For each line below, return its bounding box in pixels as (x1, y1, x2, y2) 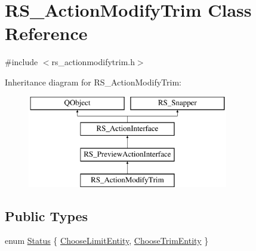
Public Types (5, 206, 88, 225)
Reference (5, 21, 88, 45)
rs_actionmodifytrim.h (51, 56, 135, 68)
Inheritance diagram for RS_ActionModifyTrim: (5, 75, 181, 88)
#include (5, 56, 38, 68)
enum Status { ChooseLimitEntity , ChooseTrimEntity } (5, 234, 209, 247)
